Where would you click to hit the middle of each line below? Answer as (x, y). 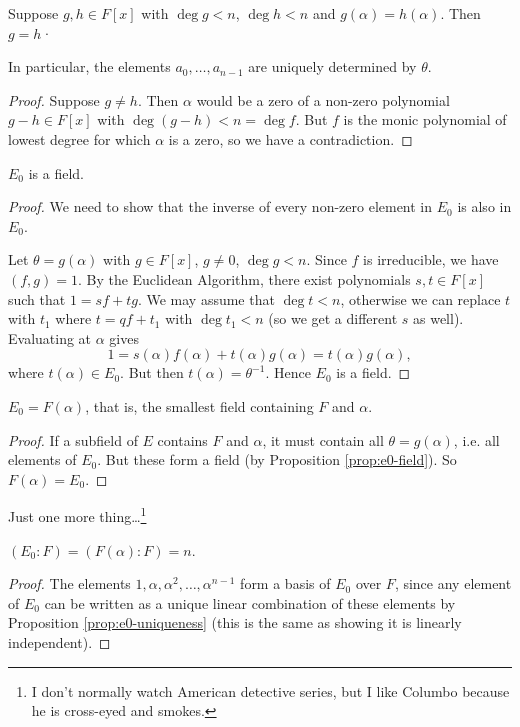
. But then (152, 372)
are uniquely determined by (332, 66)
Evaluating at (50, 337)
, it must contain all (323, 439)
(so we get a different (333, 318)
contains (182, 439)
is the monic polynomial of (425, 119)
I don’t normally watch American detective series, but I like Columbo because (270, 690)
